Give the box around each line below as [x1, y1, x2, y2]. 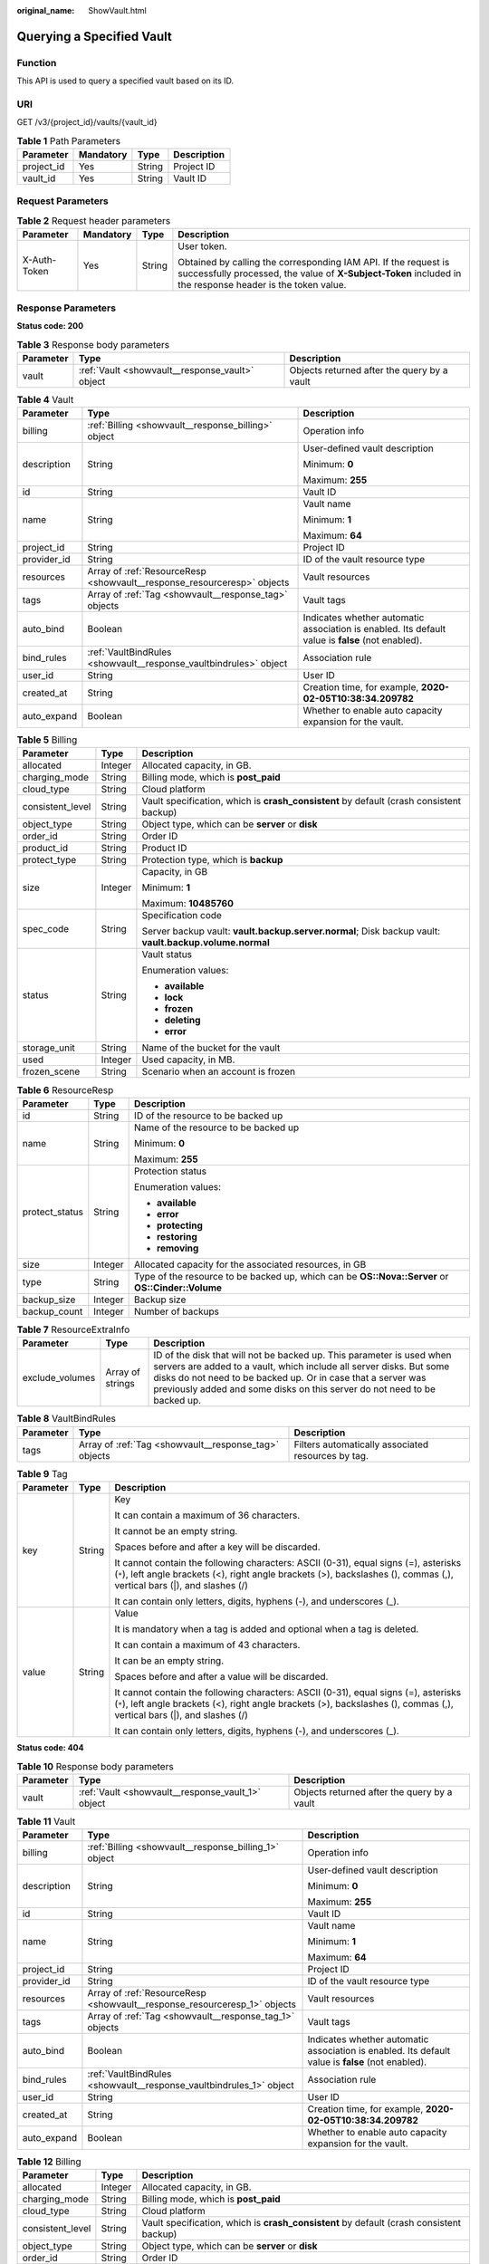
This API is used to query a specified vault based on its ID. [16, 75, 235, 86]
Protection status [134, 1165, 207, 1177]
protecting [157, 1219, 204, 1232]
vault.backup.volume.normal [141, 936, 271, 949]
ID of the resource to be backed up [134, 1109, 283, 1122]
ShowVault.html [88, 5, 147, 15]
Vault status [141, 948, 193, 961]
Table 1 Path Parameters [16, 134, 121, 147]
